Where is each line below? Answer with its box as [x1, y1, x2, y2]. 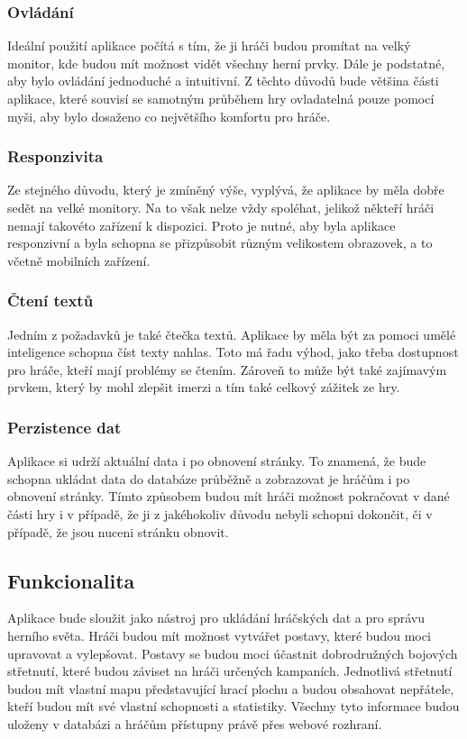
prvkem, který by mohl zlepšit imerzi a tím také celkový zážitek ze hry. [7, 378, 400, 397]
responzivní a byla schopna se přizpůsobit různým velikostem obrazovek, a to [7, 233, 433, 252]
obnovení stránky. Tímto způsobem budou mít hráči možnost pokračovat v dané [7, 487, 450, 506]
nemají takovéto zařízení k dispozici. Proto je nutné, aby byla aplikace [7, 215, 396, 234]
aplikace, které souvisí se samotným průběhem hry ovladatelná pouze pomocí [7, 89, 435, 107]
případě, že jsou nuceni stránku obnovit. [7, 522, 229, 541]
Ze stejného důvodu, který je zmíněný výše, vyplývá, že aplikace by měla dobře [7, 180, 444, 199]
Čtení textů [7, 289, 94, 312]
